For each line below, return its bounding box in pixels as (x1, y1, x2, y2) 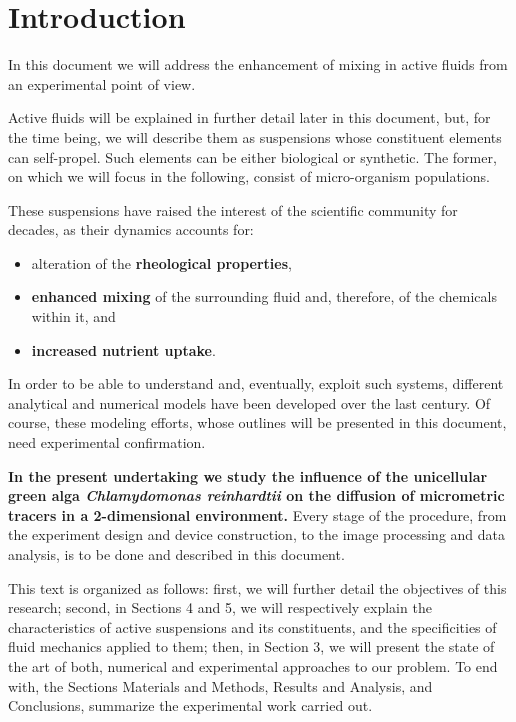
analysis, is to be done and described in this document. (8, 544, 345, 564)
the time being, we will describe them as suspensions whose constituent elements (8, 126, 502, 147)
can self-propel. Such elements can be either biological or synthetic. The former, (8, 146, 497, 167)
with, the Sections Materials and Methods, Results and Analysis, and (8, 675, 433, 696)
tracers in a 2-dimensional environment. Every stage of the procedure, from (8, 504, 507, 525)
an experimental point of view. (8, 73, 196, 94)
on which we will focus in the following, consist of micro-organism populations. (8, 166, 490, 187)
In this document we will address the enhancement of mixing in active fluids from (8, 54, 508, 75)
